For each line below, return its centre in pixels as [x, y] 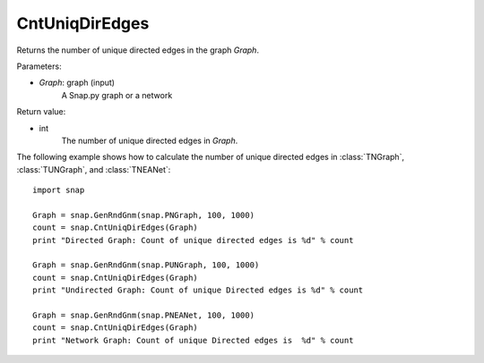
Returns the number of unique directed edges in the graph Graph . [138, 50]
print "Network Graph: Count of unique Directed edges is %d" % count [193, 340]
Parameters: [39, 66]
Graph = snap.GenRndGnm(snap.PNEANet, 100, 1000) [144, 315]
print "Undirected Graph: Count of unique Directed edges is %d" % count [198, 290]
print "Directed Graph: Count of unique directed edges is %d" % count [193, 240]
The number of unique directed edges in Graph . [150, 140]
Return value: [41, 112]
